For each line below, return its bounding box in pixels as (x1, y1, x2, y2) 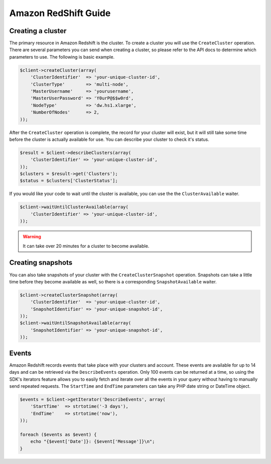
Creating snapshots (9, 258, 73, 267)
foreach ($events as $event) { (20, 431, 97, 437)
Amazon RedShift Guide (9, 8, 111, 19)
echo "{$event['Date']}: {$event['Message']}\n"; (30, 439, 155, 444)
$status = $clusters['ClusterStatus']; (20, 178, 118, 184)
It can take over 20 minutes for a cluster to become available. (23, 243, 150, 249)
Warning (23, 234, 41, 240)
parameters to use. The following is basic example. (9, 54, 115, 60)
